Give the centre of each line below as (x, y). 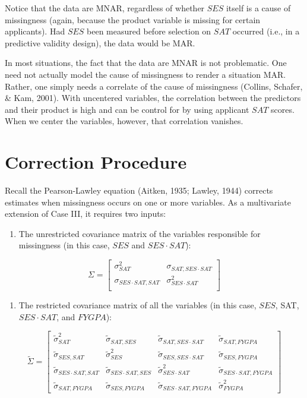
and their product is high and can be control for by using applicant (127, 109)
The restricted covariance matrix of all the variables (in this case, (137, 305)
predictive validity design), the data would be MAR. (100, 42)
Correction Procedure (96, 162)
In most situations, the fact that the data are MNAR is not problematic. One (146, 63)
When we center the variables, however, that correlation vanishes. (124, 121)
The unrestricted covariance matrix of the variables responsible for (140, 233)
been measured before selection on (149, 31)
